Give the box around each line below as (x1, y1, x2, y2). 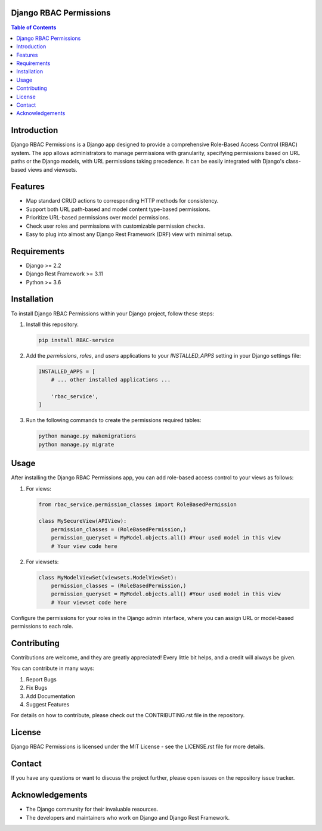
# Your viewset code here (51, 599, 127, 606)
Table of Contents (11, 24, 57, 31)
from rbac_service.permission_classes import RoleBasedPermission (38, 501, 237, 508)
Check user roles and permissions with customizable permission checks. (26, 222, 205, 230)
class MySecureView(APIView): (38, 517, 127, 525)
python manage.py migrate (38, 441, 114, 448)
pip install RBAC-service (38, 337, 114, 343)
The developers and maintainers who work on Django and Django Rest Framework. (26, 814, 230, 821)
